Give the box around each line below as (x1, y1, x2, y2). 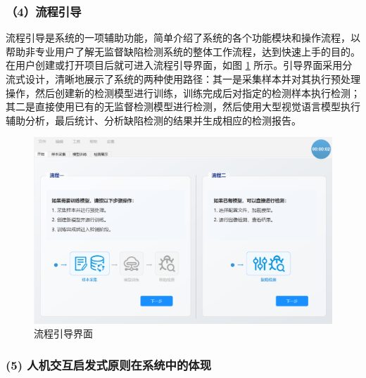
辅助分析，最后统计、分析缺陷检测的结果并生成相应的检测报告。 (6, 112, 301, 127)
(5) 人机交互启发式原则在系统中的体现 (6, 356, 212, 373)
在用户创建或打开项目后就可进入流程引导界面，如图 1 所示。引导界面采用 (6, 58, 343, 72)
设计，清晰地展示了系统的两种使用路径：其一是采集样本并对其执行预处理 (25, 72, 360, 86)
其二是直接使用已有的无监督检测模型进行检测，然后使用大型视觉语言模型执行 (6, 99, 360, 114)
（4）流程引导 (6, 2, 82, 20)
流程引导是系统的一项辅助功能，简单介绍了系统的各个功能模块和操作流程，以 (6, 30, 360, 45)
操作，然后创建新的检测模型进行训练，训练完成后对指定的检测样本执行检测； (6, 85, 360, 100)
